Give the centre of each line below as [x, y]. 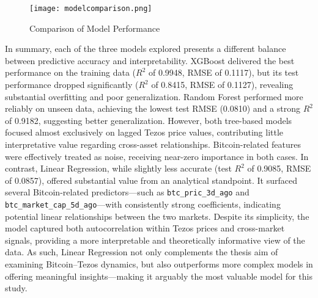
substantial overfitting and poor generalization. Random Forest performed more [154, 96]
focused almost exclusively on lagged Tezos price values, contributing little [144, 132]
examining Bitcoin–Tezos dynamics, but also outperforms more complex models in [159, 264]
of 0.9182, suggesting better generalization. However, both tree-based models [149, 120]
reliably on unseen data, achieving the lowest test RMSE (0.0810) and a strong [153, 108]
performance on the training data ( [71, 72]
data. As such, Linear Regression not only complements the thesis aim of [142, 252]
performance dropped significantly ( [72, 85]
